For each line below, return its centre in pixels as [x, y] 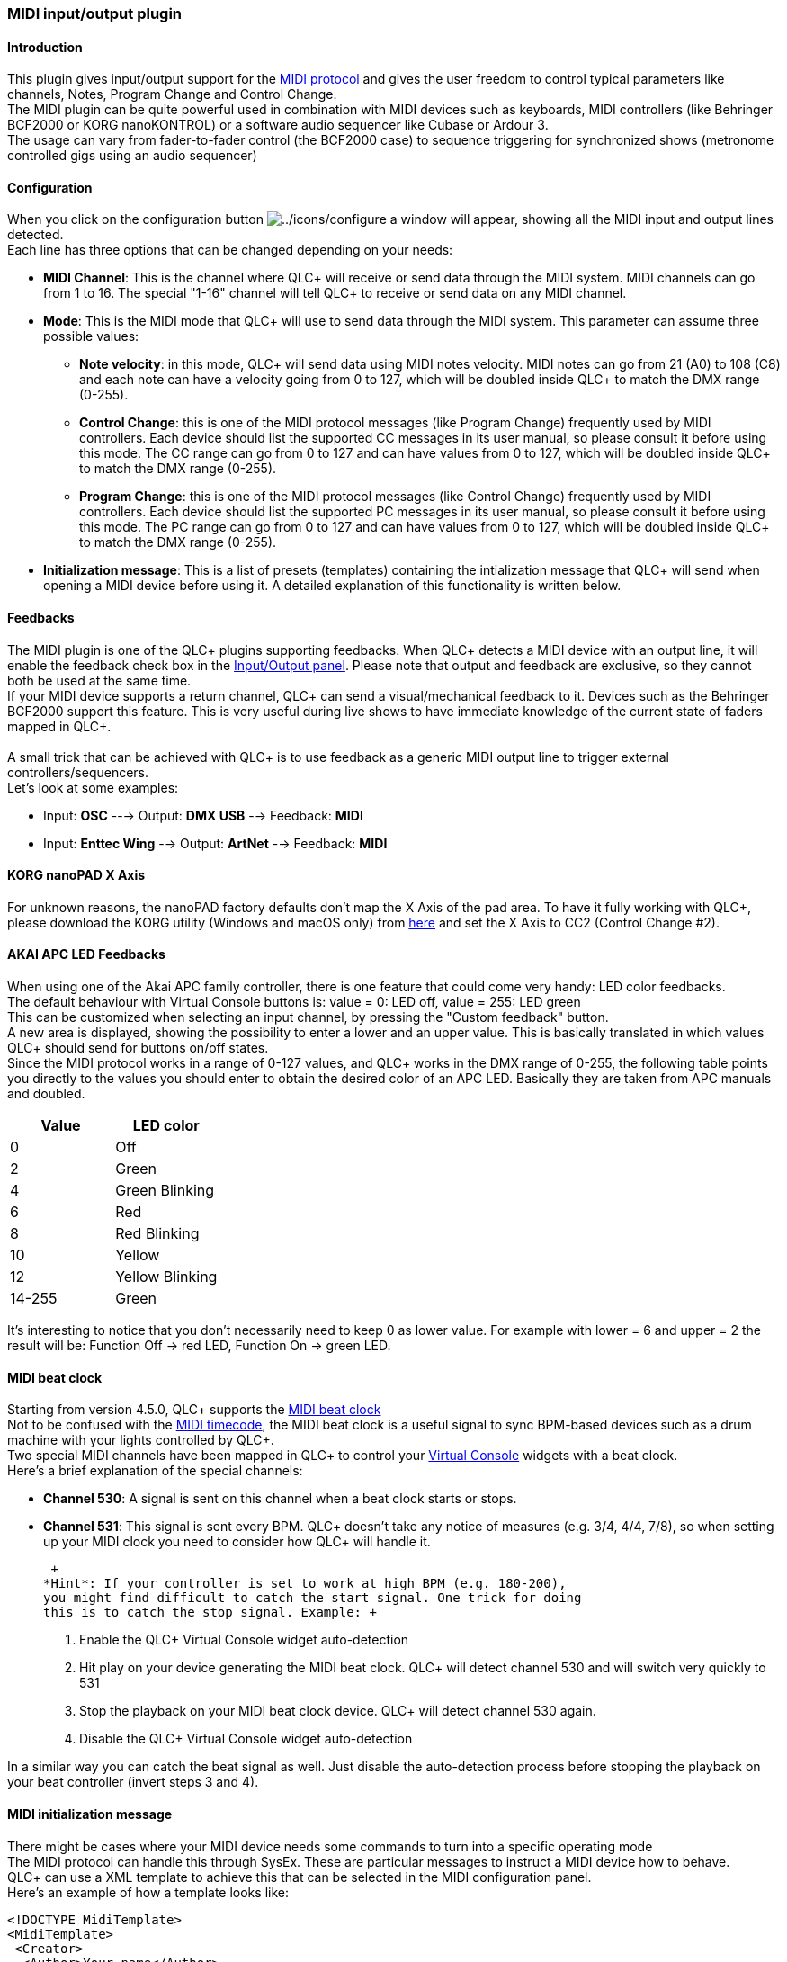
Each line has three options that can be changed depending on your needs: [230, 250]
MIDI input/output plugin [95, 13]
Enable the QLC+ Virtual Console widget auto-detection [244, 1640]
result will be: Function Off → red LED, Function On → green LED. [199, 1346]
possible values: [91, 336]
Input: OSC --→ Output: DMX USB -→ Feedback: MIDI [203, 815]
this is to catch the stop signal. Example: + [210, 1613]
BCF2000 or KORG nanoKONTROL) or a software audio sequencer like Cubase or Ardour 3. [278, 125]
